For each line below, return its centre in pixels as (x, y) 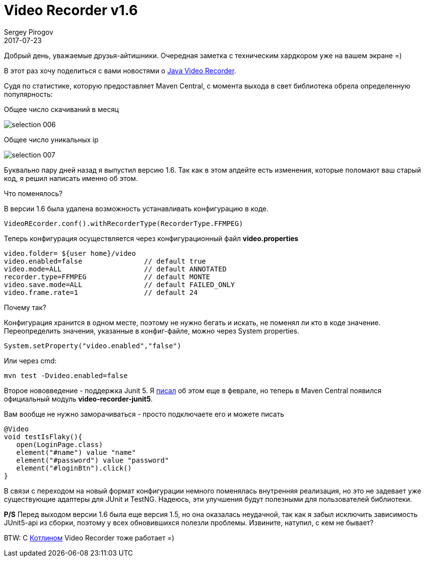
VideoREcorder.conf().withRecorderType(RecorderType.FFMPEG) (123, 223)
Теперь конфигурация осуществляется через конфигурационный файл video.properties (151, 238)
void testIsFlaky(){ (43, 437)
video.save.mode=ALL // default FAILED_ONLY (120, 284)
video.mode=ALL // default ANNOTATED (115, 269)
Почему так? (25, 307)
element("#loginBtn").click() (74, 468)
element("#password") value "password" (93, 460)
